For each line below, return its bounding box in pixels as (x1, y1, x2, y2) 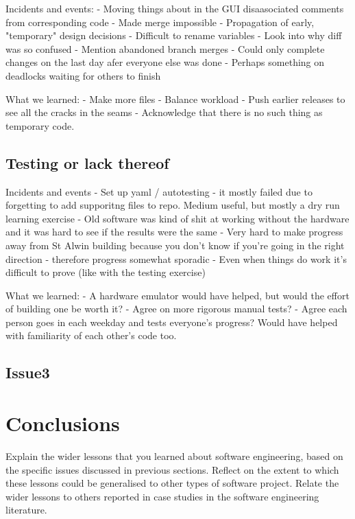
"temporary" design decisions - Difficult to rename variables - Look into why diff (5, 28, 342, 43)
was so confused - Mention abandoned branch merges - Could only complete (5, 41, 325, 56)
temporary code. (5, 118, 75, 132)
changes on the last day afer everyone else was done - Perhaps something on (5, 55, 325, 69)
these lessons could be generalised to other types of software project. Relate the (5, 476, 339, 490)
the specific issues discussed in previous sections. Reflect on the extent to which (5, 462, 339, 476)
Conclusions (5, 409, 120, 437)
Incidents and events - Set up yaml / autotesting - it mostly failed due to (5, 184, 313, 198)
